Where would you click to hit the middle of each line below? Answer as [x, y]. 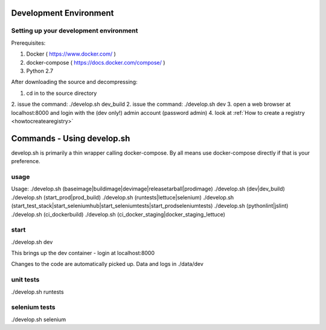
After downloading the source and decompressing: [75, 82]
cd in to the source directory [62, 93]
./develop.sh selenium [39, 319]
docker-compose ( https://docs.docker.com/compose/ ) [96, 62]
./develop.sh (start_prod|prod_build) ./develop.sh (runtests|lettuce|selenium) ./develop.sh [123, 197]
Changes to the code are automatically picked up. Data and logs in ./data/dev [107, 264]
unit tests [25, 280]
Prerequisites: [28, 43]
